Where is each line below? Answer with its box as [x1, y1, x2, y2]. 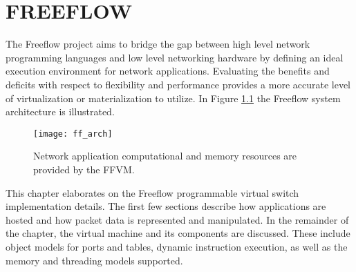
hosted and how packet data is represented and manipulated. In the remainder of [6, 212, 349, 226]
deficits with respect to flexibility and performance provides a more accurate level [6, 77, 350, 91]
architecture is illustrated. [6, 104, 115, 119]
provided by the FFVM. [33, 162, 135, 176]
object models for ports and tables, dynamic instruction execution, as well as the [6, 239, 348, 253]
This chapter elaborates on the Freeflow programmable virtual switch [6, 185, 299, 200]
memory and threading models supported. [6, 253, 183, 267]
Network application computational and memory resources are [33, 148, 297, 163]
